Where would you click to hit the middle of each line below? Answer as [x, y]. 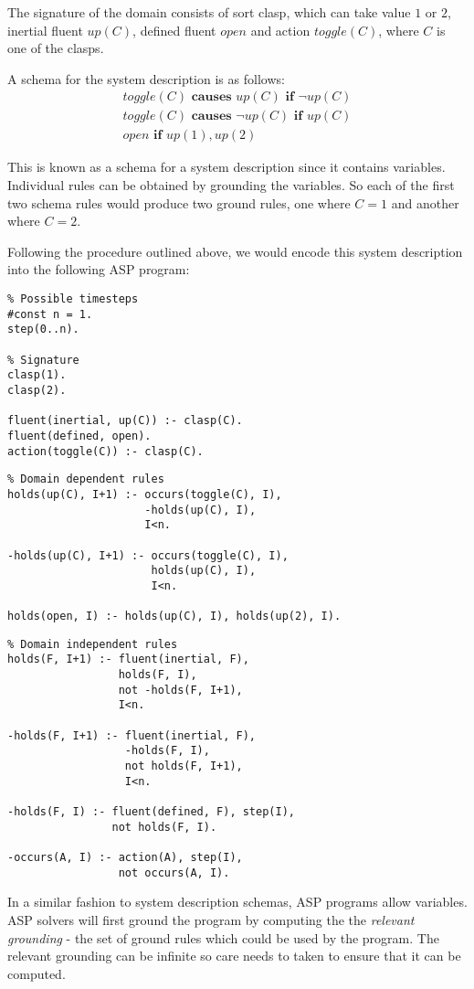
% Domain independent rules [93, 644]
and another [425, 202]
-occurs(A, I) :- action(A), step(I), [125, 857]
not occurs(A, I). [174, 872]
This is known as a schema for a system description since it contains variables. [226, 167]
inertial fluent [45, 30]
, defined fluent [174, 30]
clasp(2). [37, 390]
